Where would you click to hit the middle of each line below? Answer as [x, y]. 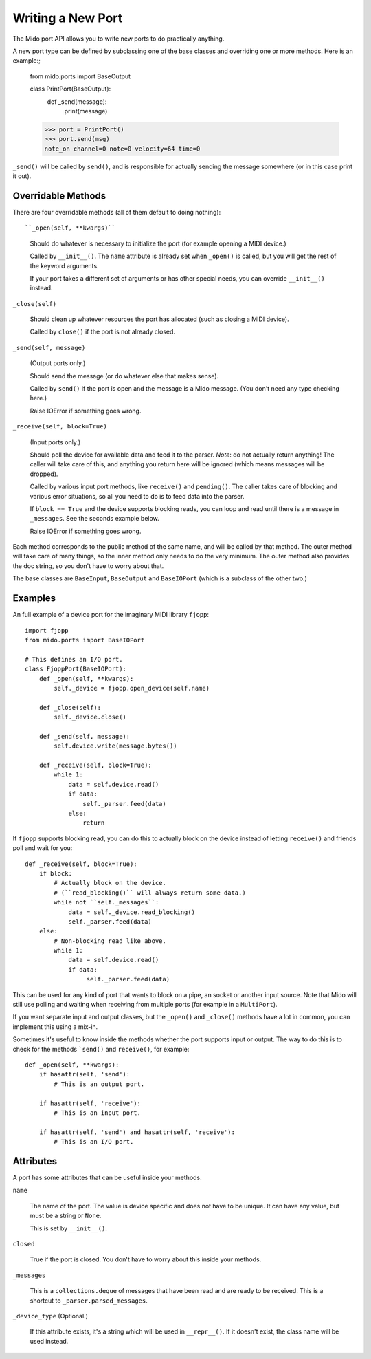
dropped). [44, 474]
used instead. [49, 1341]
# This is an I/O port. [94, 1142]
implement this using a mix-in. [55, 1026]
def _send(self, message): [85, 736]
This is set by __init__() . [69, 1228]
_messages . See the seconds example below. [94, 519]
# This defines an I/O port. [74, 659]
